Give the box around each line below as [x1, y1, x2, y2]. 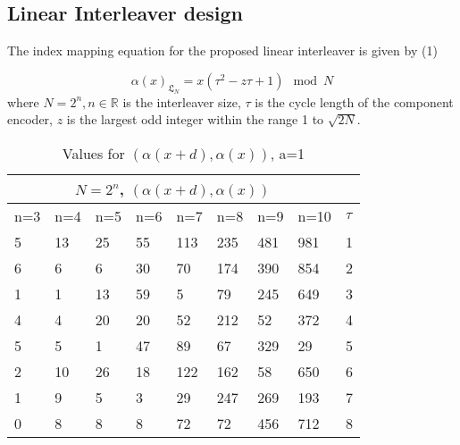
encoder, [7, 110, 53, 129]
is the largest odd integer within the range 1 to [66, 110, 324, 129]
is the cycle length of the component [255, 92, 454, 111]
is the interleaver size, [122, 92, 241, 111]
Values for [62, 142, 125, 164]
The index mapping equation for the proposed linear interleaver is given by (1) [7, 41, 438, 60]
